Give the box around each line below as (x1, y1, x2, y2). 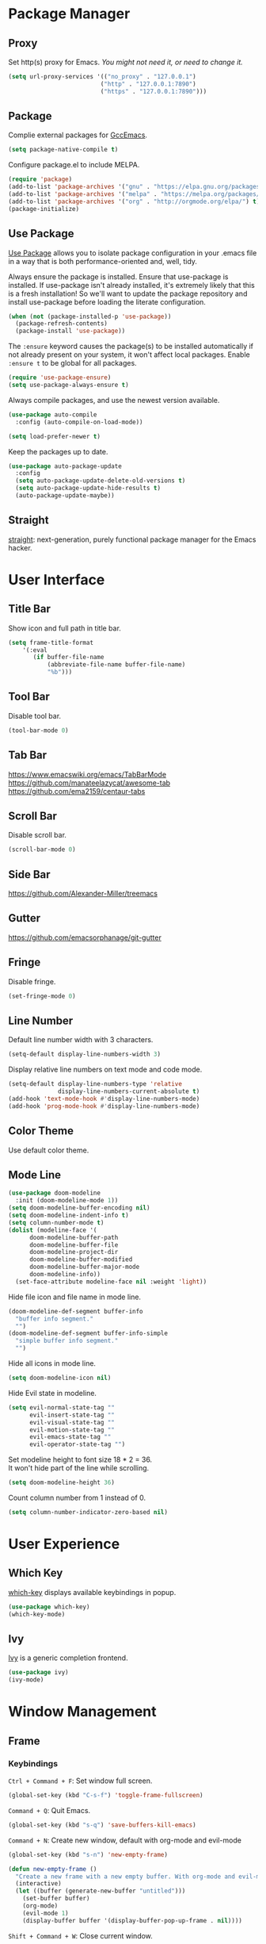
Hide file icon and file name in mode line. (8, 1292, 141, 1302)
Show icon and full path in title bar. (8, 623, 121, 633)
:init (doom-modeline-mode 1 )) (15, 1197, 119, 1205)
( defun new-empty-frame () (8, 1865, 97, 1873)
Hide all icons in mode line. (8, 1359, 97, 1368)
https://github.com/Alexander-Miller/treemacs (8, 889, 158, 899)
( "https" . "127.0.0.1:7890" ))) (100, 87, 207, 95)
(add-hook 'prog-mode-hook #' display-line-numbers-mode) (8, 1102, 200, 1110)
